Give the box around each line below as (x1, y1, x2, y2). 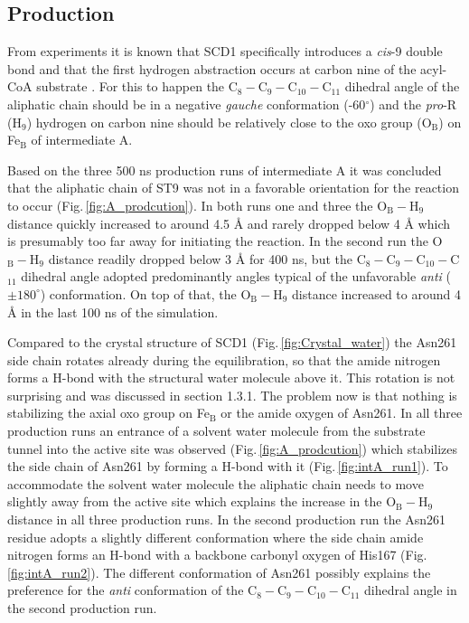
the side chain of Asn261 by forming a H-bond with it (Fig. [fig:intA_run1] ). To (7, 457, 448, 476)
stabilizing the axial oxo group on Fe (7, 403, 210, 422)
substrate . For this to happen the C (36, 77, 238, 96)
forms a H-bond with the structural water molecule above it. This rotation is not (7, 368, 455, 387)
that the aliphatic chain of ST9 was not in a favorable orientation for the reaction (7, 178, 459, 197)
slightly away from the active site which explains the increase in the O (7, 492, 397, 511)
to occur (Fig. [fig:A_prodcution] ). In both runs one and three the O (7, 195, 388, 214)
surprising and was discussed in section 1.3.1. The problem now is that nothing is (7, 385, 457, 404)
